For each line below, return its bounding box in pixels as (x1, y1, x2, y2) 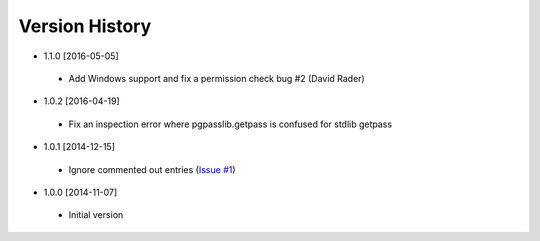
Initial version (68, 209, 124, 221)
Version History (18, 15, 152, 37)
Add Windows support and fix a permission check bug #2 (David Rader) (68, 72, 365, 84)
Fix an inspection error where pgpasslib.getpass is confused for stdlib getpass (68, 118, 393, 130)
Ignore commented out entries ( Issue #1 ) (68, 163, 236, 175)
